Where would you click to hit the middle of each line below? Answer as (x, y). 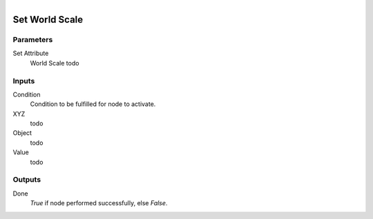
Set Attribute (31, 53)
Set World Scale (48, 20)
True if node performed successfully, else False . (99, 203)
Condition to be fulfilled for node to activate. (93, 104)
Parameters (33, 39)
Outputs (27, 180)
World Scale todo (55, 63)
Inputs (24, 81)
